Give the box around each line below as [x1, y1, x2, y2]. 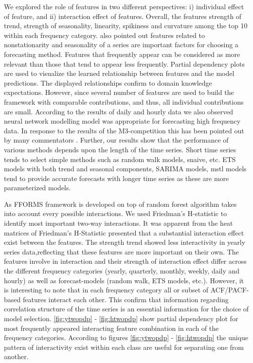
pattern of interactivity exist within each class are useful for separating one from [4, 342, 244, 352]
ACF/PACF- [210, 285, 249, 295]
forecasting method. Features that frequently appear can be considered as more [4, 49, 240, 59]
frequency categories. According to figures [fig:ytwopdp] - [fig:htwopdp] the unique [4, 332, 249, 343]
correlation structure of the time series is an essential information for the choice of [4, 304, 249, 314]
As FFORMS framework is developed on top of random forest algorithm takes [4, 199, 237, 209]
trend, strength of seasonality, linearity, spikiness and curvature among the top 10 [4, 20, 248, 31]
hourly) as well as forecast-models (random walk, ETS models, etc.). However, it [4, 275, 244, 285]
